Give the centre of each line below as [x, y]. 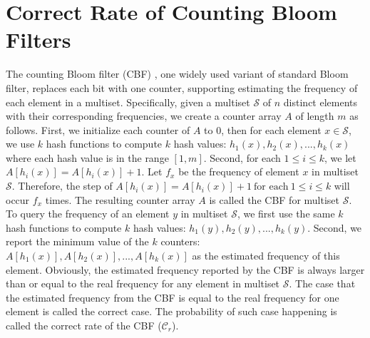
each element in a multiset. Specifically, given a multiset [128, 102]
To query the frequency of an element [88, 214]
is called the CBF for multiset [274, 199]
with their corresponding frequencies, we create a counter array [144, 116]
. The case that [322, 283]
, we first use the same [286, 214]
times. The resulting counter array [120, 199]
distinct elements [320, 102]
